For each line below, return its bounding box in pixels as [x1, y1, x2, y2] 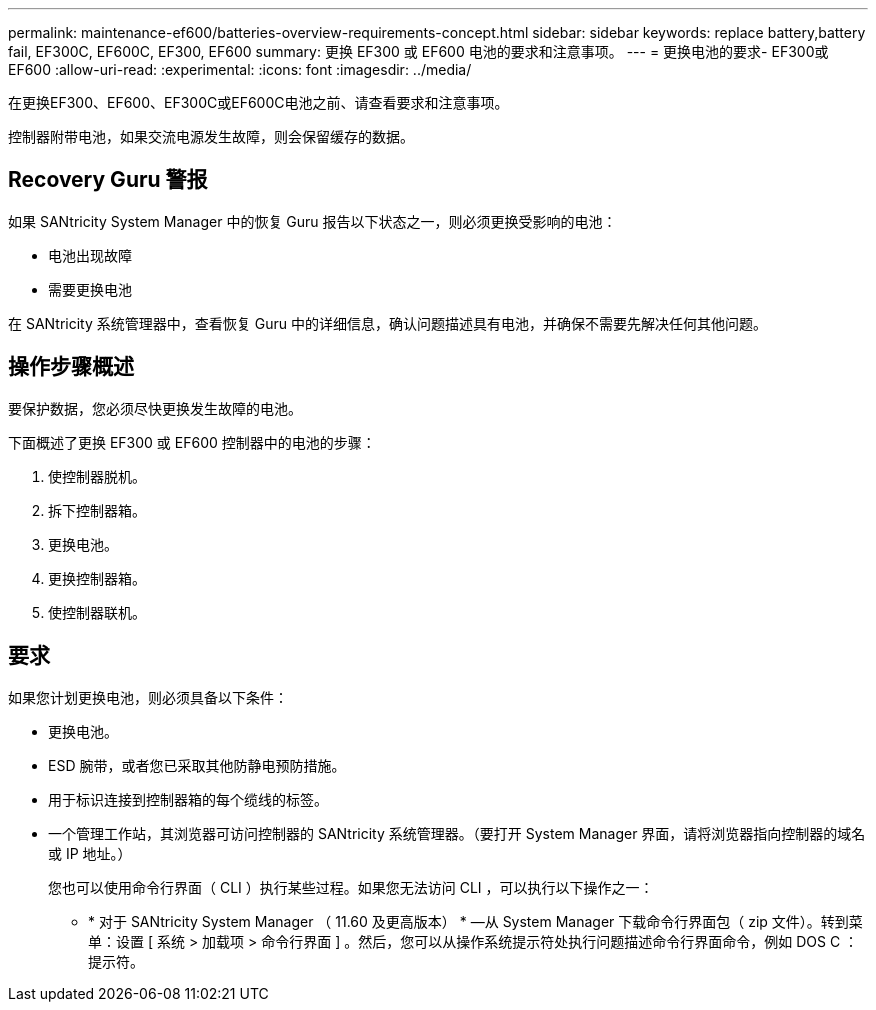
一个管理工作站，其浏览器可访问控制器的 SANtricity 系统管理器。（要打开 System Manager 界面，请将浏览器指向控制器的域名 [48, 824, 866, 842]
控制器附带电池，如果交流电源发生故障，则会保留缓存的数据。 [8, 128, 414, 145]
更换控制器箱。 [48, 569, 146, 587]
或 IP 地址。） [48, 844, 132, 862]
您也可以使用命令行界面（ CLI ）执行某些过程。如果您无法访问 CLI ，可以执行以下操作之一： [48, 878, 654, 896]
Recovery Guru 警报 [8, 167, 208, 193]
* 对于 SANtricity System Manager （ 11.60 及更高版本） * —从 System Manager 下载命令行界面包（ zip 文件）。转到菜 [88, 912, 863, 930]
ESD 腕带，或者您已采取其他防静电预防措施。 [48, 756, 346, 774]
